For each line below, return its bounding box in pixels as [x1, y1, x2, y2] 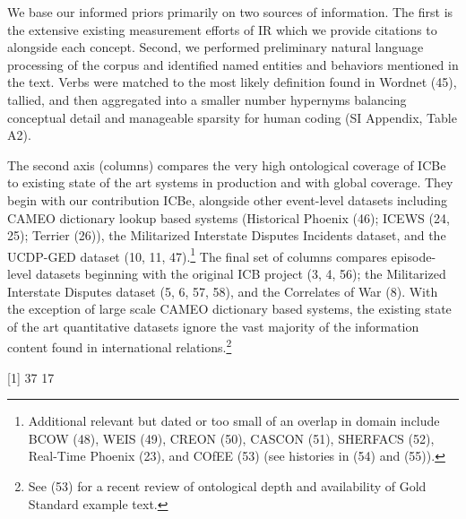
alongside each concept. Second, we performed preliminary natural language [7, 38, 424, 56]
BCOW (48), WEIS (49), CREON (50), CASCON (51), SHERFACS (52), [28, 428, 435, 447]
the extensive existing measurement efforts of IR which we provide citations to [7, 20, 437, 39]
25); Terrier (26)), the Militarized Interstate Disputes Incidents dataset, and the [7, 226, 446, 245]
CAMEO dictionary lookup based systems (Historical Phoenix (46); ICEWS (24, [7, 208, 450, 227]
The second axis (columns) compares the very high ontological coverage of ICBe [7, 155, 446, 174]
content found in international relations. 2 [7, 335, 232, 356]
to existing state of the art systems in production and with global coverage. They [7, 173, 453, 192]
